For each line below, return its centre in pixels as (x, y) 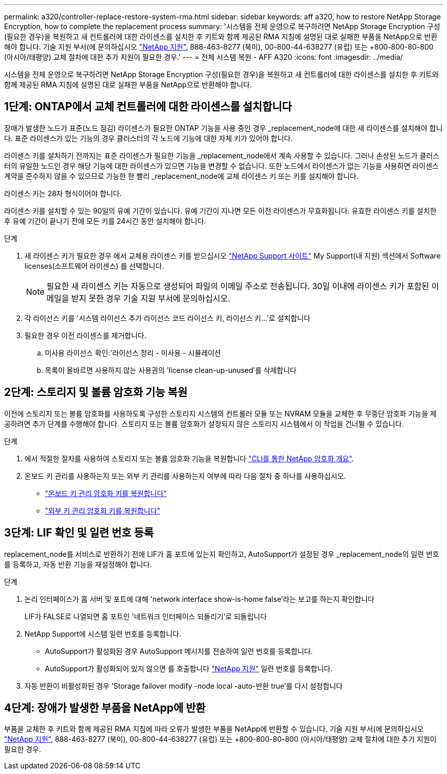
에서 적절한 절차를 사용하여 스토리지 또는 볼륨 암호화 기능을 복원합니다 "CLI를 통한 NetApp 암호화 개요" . (189, 458)
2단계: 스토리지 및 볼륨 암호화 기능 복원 (96, 392)
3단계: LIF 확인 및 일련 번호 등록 (79, 533)
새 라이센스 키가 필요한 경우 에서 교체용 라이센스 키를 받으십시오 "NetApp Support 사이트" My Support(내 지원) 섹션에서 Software (233, 255)
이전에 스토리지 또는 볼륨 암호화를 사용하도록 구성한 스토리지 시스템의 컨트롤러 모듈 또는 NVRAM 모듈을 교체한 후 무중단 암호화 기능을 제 (220, 413)
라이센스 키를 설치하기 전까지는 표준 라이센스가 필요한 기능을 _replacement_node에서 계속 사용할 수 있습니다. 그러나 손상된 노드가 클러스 (222, 155)
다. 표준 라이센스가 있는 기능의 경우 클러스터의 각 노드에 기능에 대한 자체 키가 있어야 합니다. (148, 138)
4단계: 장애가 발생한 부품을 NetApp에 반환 (105, 708)
